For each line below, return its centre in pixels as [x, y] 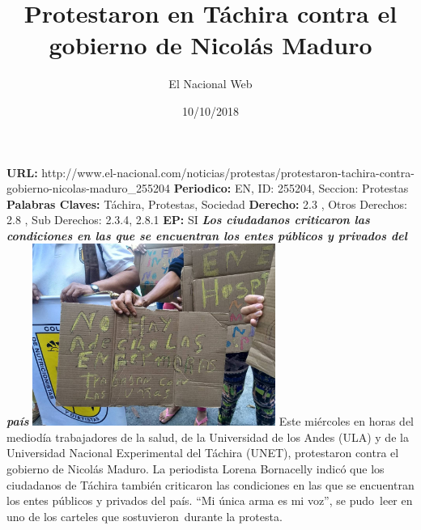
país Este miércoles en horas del [210, 421]
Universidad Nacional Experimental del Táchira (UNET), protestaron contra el [203, 453]
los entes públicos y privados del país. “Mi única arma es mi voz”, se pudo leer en [210, 500]
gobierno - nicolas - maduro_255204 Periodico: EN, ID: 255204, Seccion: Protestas [208, 188]
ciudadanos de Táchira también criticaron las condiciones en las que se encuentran [210, 484]
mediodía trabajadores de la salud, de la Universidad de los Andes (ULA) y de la [208, 437]
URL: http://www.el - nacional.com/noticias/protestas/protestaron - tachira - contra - [210, 172]
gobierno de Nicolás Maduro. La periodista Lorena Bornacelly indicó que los [196, 468]
